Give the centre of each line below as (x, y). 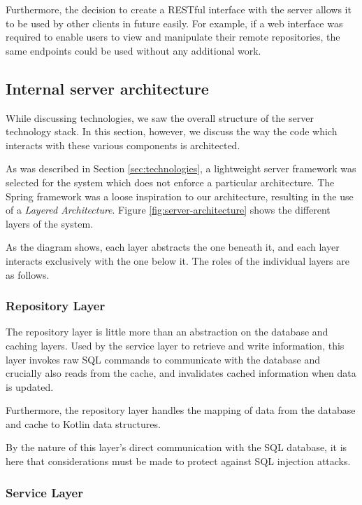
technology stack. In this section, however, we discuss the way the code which (172, 131)
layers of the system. (50, 223)
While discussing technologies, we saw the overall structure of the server (160, 117)
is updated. (30, 386)
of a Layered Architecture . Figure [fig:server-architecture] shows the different (168, 210)
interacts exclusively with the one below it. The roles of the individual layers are (178, 260)
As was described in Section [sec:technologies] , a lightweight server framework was (181, 168)
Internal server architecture (107, 88)
